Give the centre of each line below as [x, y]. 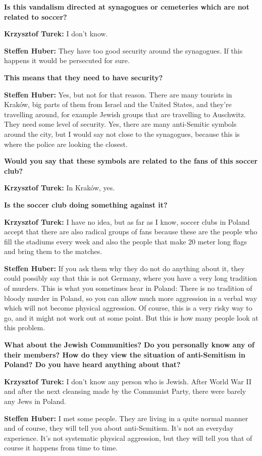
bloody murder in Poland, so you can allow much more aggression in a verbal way [131, 298]
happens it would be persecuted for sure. [67, 60]
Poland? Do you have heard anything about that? [92, 364]
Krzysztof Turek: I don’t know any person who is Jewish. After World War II [128, 381]
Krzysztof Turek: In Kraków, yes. [60, 188]
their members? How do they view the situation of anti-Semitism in [125, 354]
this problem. [25, 327]
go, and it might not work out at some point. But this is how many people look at [131, 317]
